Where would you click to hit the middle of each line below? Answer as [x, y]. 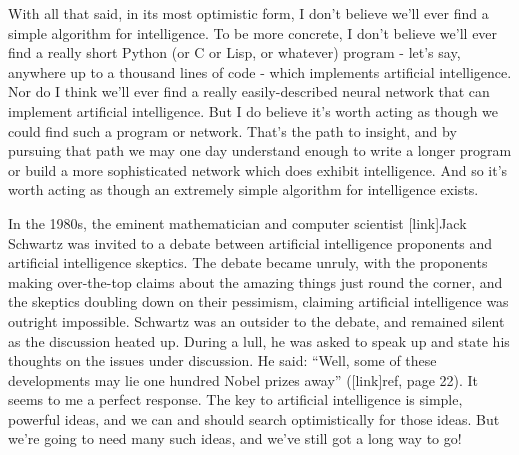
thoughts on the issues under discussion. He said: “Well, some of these [222, 360]
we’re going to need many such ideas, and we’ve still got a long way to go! [235, 438]
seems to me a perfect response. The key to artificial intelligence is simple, [235, 399]
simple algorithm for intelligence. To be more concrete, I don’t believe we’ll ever [253, 32]
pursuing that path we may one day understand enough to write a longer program [260, 150]
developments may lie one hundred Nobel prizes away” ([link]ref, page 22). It [243, 379]
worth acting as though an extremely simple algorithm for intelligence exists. [243, 189]
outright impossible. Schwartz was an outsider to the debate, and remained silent [256, 320]
